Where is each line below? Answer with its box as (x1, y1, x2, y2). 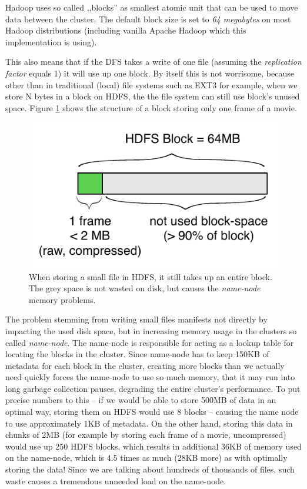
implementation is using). (5, 35, 97, 48)
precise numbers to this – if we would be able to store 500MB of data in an (5, 394, 276, 406)
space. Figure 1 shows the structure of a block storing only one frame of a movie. (5, 101, 297, 114)
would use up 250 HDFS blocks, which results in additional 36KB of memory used (5, 440, 302, 452)
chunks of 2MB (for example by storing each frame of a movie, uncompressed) (5, 428, 286, 441)
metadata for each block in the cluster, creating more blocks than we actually (5, 359, 285, 371)
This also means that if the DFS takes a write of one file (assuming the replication (5, 55, 302, 68)
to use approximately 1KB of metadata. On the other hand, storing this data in (5, 417, 293, 429)
